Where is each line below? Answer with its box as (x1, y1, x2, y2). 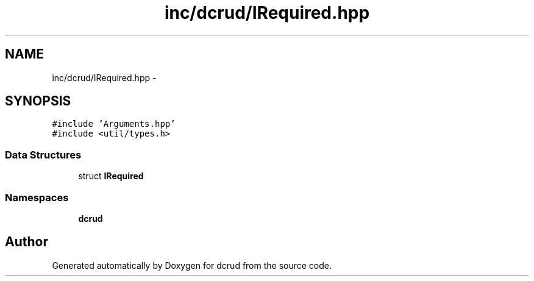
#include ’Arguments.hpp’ (52, 119, 176, 129)
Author (5, 234, 48, 250)
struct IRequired (78, 171, 144, 182)
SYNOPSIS (5, 93, 71, 109)
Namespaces (5, 191, 69, 204)
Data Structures (5, 148, 82, 161)
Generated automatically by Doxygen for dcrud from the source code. (52, 260, 332, 271)
